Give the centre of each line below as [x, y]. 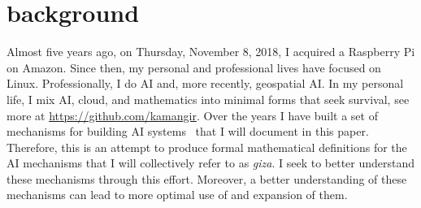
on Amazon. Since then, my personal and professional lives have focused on [194, 67]
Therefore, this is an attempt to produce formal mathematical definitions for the [207, 147]
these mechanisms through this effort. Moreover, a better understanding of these [207, 178]
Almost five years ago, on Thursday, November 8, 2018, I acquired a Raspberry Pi [211, 52]
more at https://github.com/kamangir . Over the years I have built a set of [192, 115]
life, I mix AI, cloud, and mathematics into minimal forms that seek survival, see [208, 99]
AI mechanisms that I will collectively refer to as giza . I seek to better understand [211, 163]
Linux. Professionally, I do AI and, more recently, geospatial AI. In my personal [205, 83]
